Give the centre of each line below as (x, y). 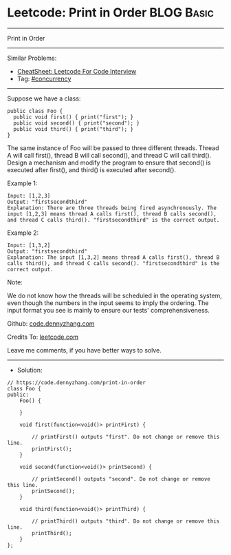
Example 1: (22, 183)
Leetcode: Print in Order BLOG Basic (111, 13)
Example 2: (23, 233)
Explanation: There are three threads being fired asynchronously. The (112, 208)
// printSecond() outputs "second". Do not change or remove (121, 479)
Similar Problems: (32, 58)
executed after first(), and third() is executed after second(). (92, 169)
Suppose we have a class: (44, 98)
